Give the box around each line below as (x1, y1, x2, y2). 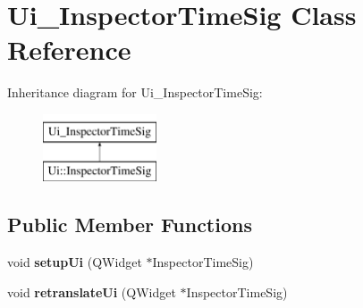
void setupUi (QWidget (7, 253, 142, 271)
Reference (7, 31, 131, 68)
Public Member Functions (7, 211, 252, 238)
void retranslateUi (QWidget (7, 282, 176, 301)
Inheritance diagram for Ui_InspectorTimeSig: (7, 83, 263, 102)
